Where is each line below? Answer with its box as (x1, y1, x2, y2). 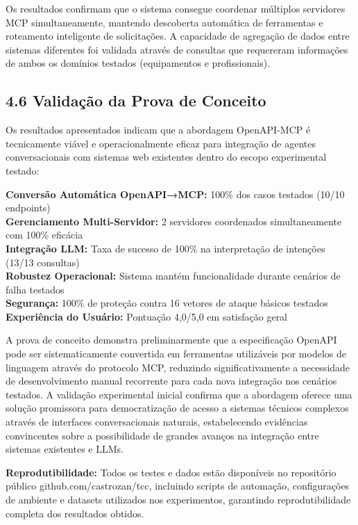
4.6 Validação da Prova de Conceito (6, 90, 266, 111)
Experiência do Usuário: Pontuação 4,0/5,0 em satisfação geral (6, 309, 288, 323)
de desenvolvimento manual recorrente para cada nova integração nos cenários (6, 373, 337, 388)
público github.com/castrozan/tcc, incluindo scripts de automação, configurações (6, 478, 350, 493)
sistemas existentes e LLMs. (6, 442, 123, 456)
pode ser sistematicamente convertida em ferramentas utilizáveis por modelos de (6, 346, 346, 361)
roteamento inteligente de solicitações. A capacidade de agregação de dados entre (6, 29, 350, 43)
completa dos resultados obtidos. (6, 506, 144, 520)
